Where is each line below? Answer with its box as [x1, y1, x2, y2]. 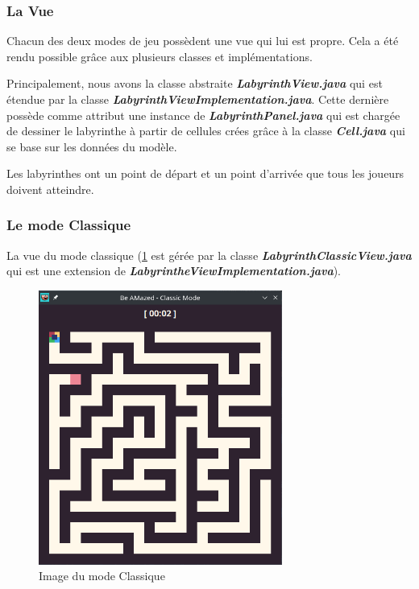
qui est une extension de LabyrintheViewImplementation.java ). [6, 262, 342, 279]
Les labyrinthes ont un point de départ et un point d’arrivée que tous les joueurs [6, 165, 404, 182]
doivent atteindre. [6, 180, 94, 197]
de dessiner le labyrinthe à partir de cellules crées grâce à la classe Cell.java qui [6, 122, 405, 139]
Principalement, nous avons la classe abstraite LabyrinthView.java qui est [6, 75, 383, 92]
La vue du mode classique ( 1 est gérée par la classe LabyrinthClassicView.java [6, 246, 412, 263]
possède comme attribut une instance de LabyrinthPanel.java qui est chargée [6, 106, 400, 123]
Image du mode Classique [39, 567, 165, 584]
